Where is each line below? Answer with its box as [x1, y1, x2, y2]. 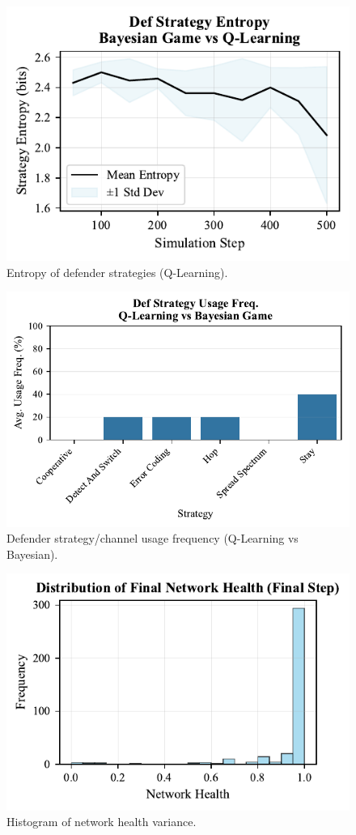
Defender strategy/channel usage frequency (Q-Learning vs [6, 530, 299, 547]
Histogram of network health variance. [6, 813, 197, 830]
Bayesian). [6, 545, 58, 562]
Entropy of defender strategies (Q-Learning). [6, 263, 228, 280]
